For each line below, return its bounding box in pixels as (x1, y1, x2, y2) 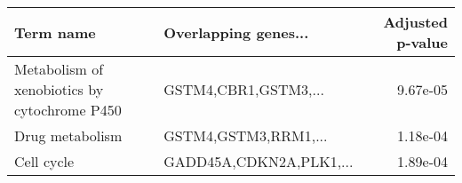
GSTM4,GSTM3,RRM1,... (163, 125, 328, 146)
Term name (14, 21, 96, 43)
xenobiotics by (14, 79, 104, 99)
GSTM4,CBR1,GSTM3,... (163, 79, 324, 99)
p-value (396, 32, 448, 52)
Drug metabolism (14, 125, 123, 146)
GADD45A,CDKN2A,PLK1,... (163, 151, 354, 171)
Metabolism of (14, 59, 104, 79)
